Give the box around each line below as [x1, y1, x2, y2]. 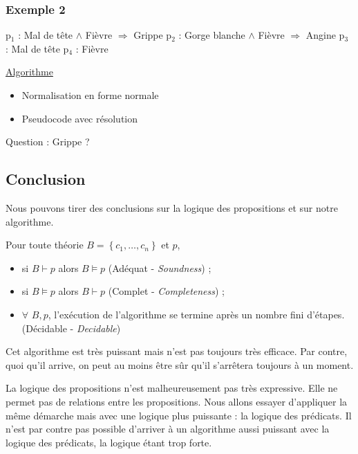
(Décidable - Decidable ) [21, 320, 121, 335]
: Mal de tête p [6, 41, 69, 55]
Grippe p [133, 28, 172, 42]
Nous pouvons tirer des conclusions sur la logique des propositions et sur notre [6, 200, 338, 215]
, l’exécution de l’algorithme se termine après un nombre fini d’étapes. [48, 307, 345, 321]
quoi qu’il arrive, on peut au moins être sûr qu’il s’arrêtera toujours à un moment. [6, 357, 354, 372]
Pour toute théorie [6, 237, 84, 252]
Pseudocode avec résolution [21, 111, 138, 125]
